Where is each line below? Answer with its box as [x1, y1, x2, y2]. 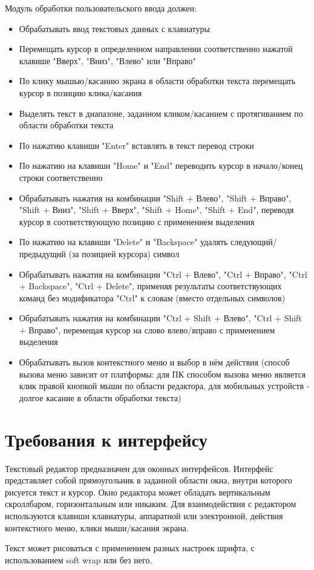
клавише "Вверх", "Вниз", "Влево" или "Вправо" [19, 54, 196, 67]
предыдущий [19, 247, 66, 260]
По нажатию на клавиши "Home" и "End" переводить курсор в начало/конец [19, 159, 303, 172]
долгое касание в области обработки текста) [19, 391, 182, 404]
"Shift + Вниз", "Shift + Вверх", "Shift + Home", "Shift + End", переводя [19, 203, 294, 216]
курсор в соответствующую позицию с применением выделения [19, 215, 255, 228]
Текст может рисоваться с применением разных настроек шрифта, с [5, 542, 255, 554]
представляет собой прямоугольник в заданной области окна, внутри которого [5, 474, 292, 486]
